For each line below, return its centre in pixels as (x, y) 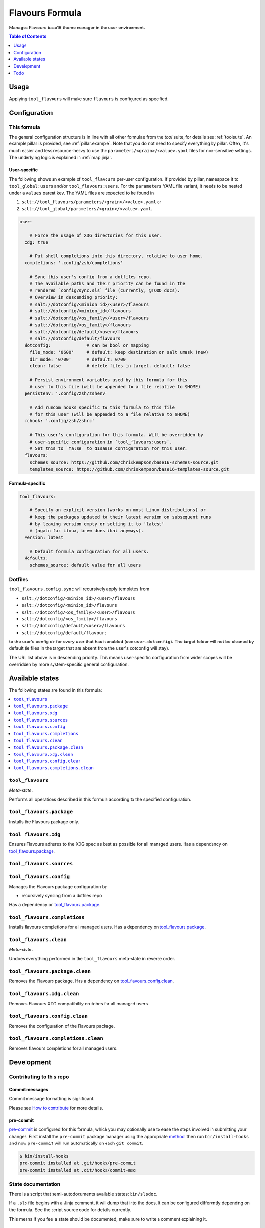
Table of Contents (28, 36)
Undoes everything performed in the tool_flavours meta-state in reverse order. (92, 958)
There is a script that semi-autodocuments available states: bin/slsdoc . (83, 1194)
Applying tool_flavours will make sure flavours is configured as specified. (89, 99)
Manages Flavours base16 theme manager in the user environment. (77, 28)
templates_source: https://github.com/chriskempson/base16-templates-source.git (129, 469)
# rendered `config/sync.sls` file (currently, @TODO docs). (105, 290)
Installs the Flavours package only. (44, 822)
